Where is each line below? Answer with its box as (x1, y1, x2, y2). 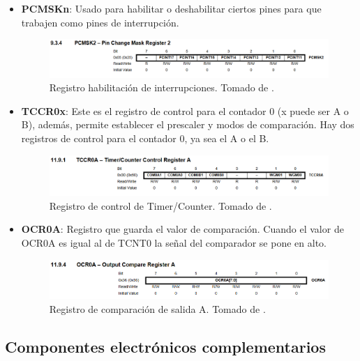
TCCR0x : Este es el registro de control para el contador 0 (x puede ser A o (21, 103, 349, 118)
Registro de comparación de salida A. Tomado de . (49, 301, 266, 316)
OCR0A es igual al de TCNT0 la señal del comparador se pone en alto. (21, 236, 327, 250)
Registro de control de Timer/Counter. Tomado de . (49, 198, 272, 213)
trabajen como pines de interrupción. (21, 15, 179, 29)
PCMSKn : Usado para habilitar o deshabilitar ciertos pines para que (21, 1, 322, 15)
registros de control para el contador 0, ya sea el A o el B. (21, 131, 269, 146)
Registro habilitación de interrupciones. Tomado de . (49, 80, 274, 95)
